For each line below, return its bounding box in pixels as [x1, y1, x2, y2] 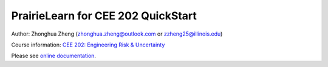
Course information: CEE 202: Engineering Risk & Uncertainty [11, 41, 165, 48]
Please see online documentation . [11, 52, 97, 60]
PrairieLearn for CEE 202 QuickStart [11, 9, 197, 22]
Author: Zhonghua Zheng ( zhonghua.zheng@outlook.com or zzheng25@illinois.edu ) [11, 30, 223, 37]
